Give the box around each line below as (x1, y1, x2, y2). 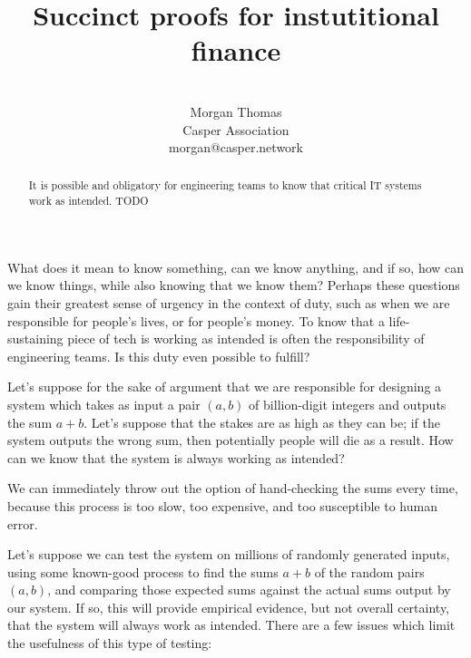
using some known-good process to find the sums (7, 562, 279, 581)
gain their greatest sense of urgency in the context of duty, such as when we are (7, 293, 450, 312)
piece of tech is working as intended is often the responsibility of (67, 329, 425, 348)
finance (191, 32, 281, 69)
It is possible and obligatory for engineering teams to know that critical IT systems (28, 178, 422, 193)
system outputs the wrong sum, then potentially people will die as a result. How (7, 431, 454, 450)
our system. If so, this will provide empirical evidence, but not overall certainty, (7, 597, 450, 616)
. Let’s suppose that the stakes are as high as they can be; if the (83, 412, 441, 431)
